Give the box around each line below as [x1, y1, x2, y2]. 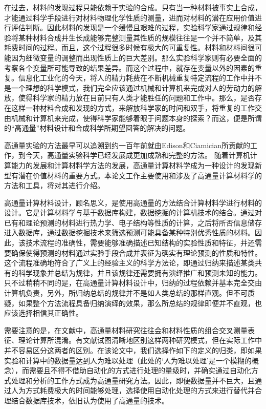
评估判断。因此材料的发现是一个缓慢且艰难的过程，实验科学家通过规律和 [11, 22, 255, 33]
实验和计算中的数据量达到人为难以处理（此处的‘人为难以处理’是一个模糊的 [4, 355, 252, 365]
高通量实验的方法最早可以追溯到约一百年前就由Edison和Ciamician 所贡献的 [4, 139, 250, 150]
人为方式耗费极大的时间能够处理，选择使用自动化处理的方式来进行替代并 [11, 385, 255, 396]
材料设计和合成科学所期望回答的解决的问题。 [39, 122, 190, 133]
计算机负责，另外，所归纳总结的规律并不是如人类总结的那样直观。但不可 [4, 288, 248, 298]
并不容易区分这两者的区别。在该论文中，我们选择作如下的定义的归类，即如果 [4, 345, 262, 355]
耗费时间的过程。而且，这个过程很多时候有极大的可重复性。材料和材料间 [4, 42, 248, 53]
